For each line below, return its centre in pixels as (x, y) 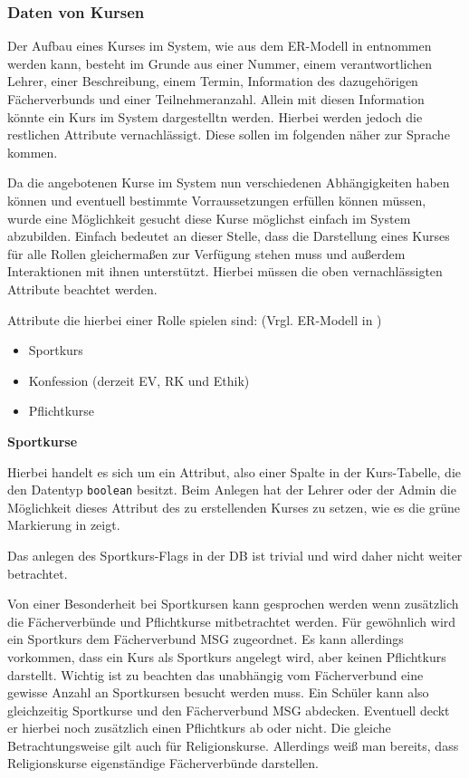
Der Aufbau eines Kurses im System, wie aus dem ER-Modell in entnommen (220, 46)
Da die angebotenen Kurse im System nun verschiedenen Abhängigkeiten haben (229, 182)
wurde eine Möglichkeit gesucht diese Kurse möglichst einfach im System (209, 218)
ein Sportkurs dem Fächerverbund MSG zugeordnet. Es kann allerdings (206, 639)
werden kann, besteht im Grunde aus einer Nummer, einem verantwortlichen (220, 63)
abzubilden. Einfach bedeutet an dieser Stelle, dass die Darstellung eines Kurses (229, 236)
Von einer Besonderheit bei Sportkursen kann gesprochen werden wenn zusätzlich (233, 604)
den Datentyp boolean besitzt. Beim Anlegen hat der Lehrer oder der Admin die (232, 490)
